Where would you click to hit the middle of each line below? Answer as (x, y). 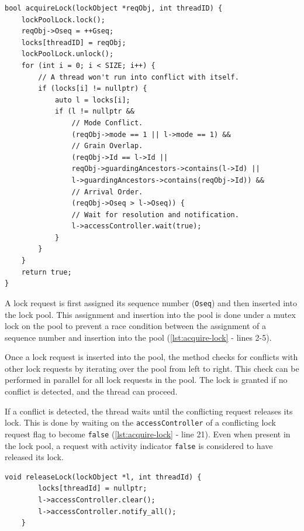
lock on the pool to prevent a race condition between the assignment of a (136, 326)
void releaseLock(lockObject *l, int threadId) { (103, 477)
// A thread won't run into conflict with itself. (139, 77)
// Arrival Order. (107, 192)
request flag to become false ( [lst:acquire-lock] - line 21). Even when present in (148, 434)
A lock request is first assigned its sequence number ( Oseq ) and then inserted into (151, 302)
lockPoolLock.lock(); (63, 20)
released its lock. (34, 457)
